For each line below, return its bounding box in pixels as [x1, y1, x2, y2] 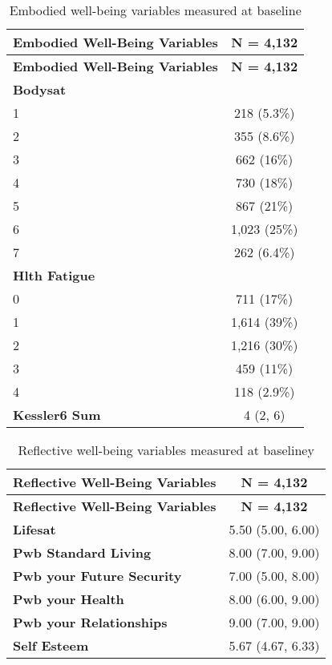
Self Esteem [13, 636, 89, 655]
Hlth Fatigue [13, 266, 95, 284]
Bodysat [13, 80, 67, 99]
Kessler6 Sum [13, 405, 101, 424]
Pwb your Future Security [13, 566, 182, 585]
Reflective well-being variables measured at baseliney [18, 441, 314, 459]
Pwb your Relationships [13, 613, 168, 631]
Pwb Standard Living [13, 543, 152, 562]
